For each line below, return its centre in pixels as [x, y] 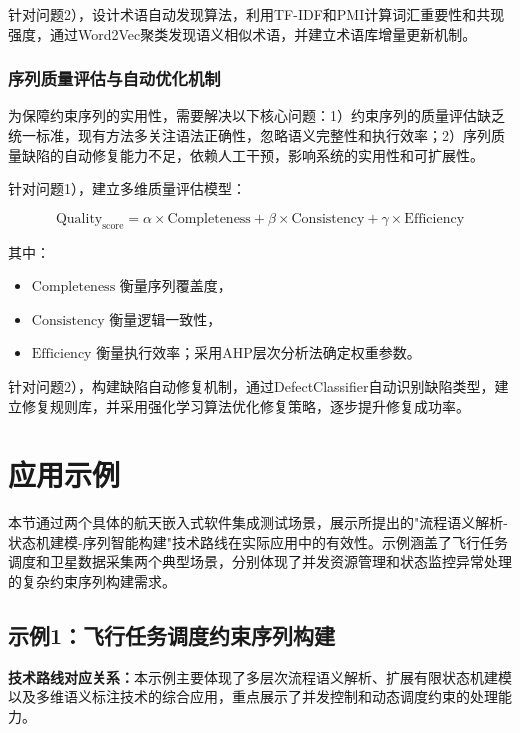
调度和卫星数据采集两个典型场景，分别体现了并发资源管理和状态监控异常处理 [260, 561]
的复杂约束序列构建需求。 [92, 581]
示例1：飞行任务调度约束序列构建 [172, 635]
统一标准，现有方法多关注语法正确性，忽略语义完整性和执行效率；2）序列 [249, 135]
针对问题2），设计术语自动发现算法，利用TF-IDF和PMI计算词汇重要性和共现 [256, 14]
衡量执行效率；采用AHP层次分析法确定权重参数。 [258, 352]
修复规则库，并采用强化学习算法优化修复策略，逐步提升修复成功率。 [245, 405]
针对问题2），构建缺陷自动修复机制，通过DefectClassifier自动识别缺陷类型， [251, 385]
